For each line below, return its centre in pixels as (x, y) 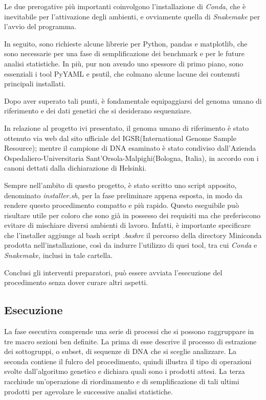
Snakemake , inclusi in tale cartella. (59, 255)
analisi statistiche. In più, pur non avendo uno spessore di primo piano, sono (124, 63)
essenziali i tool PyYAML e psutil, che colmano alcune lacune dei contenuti (122, 73)
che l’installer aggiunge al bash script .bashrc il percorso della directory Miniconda (133, 235)
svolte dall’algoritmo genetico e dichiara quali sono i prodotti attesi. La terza (125, 371)
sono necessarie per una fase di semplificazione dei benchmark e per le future (124, 53)
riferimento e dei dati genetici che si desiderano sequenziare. (98, 111)
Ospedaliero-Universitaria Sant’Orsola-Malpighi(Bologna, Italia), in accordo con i (131, 158)
